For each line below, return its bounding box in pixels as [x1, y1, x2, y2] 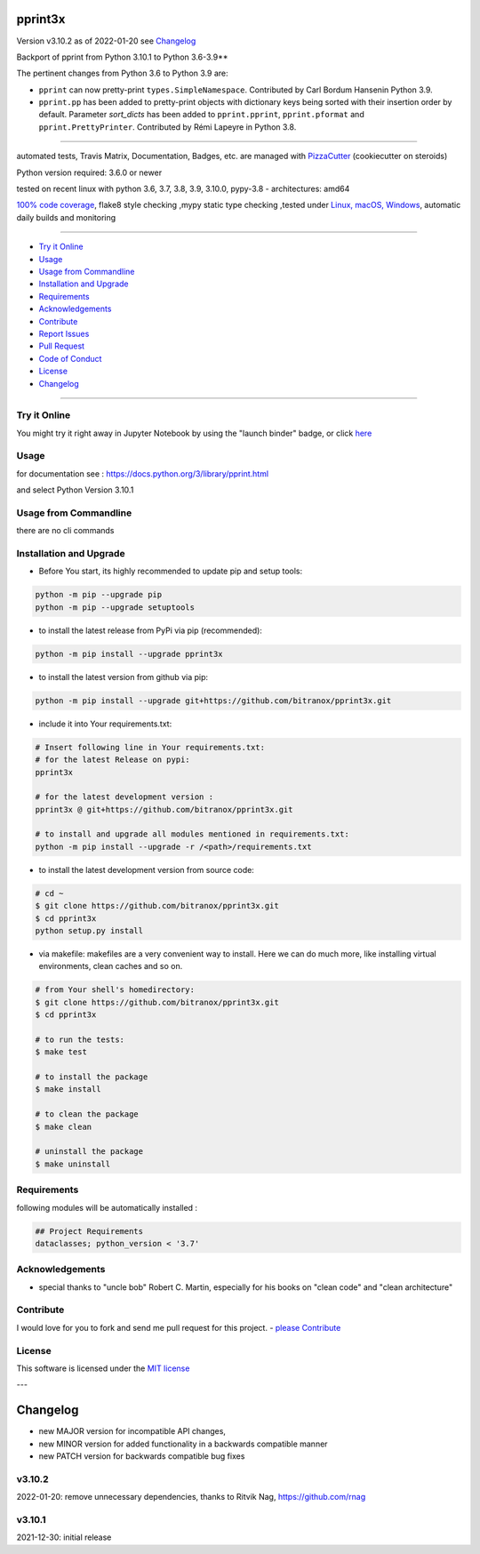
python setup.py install [35, 925, 144, 935]
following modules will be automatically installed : [16, 1202, 198, 1213]
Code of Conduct [38, 353, 102, 364]
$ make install [35, 1085, 101, 1094]
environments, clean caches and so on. [38, 961, 183, 972]
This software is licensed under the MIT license [16, 1363, 190, 1374]
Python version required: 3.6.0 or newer [16, 167, 163, 178]
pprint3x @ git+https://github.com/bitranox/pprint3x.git [35, 805, 293, 814]
